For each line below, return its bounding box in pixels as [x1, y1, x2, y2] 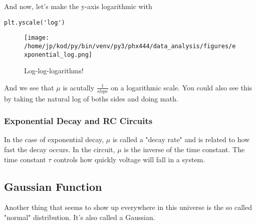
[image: [24, 34, 50, 42]
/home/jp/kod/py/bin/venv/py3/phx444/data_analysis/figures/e [24, 42, 236, 50]
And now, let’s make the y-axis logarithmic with [4, 1, 152, 11]
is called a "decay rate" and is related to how [112, 134, 250, 145]
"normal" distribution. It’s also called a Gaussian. [4, 212, 155, 222]
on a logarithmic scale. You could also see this [111, 82, 252, 92]
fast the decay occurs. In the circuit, [4, 144, 115, 155]
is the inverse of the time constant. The [124, 144, 245, 155]
